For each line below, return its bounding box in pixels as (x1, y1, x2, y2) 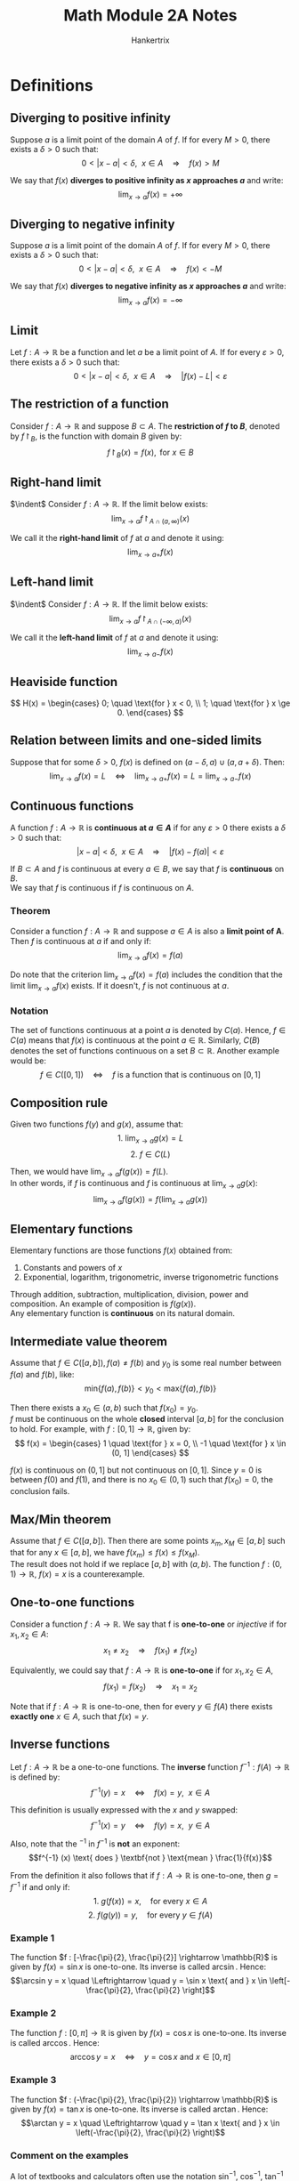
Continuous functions (10, 798, 134, 813)
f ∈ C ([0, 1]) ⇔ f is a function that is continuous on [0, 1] (39, 1070, 262, 1080)
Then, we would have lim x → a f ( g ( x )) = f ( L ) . (10, 1167, 168, 1179)
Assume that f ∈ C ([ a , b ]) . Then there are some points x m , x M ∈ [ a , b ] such (10, 1536, 286, 1548)
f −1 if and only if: (10, 1880, 70, 1892)
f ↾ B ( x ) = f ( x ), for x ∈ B (107, 447, 194, 459)
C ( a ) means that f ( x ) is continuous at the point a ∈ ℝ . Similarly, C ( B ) (10, 1035, 261, 1046)
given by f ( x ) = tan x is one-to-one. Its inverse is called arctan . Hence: (10, 2104, 269, 2114)
